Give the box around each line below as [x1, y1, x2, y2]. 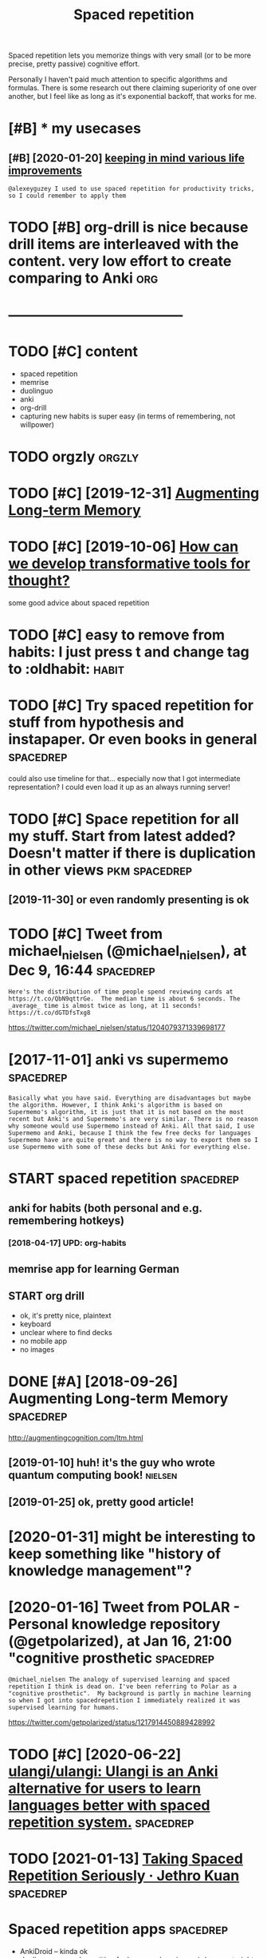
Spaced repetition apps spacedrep [8, 1920, 229, 1938]
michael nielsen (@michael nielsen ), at [8, 941, 247, 963]
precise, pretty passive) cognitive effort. [8, 59, 140, 69]
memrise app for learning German [8, 1262, 180, 1275]
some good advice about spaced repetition [8, 597, 150, 608]
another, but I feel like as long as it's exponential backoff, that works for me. [8, 92, 257, 101]
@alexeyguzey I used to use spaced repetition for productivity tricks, [8, 185, 255, 193]
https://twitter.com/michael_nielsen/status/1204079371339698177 [8, 1023, 226, 1033]
